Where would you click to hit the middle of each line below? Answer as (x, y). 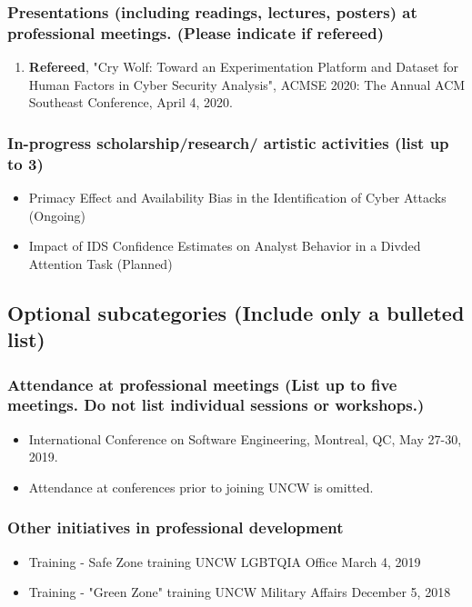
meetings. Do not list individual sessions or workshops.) (216, 405)
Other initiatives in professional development (176, 527)
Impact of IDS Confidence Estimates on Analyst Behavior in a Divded (225, 246)
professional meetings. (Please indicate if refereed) (196, 32)
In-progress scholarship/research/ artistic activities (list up (228, 142)
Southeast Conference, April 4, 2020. (131, 102)
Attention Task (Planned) (100, 263)
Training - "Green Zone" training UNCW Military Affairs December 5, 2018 (240, 592)
